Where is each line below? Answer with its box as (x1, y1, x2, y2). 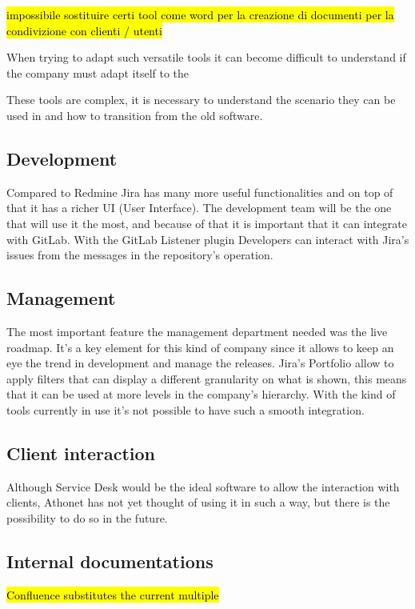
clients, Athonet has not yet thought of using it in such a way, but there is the (6, 494, 390, 511)
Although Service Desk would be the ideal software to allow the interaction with (6, 478, 400, 495)
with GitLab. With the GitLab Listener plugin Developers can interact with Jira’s (6, 230, 409, 247)
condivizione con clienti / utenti (6, 22, 162, 38)
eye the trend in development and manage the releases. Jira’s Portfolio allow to (6, 355, 394, 371)
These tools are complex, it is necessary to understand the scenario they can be (6, 91, 396, 108)
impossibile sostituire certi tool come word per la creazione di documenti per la (6, 6, 394, 22)
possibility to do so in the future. (6, 509, 168, 526)
